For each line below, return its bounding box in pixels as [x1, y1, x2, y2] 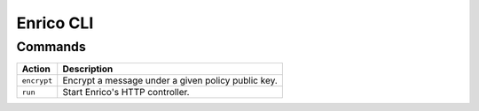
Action [21, 63, 51, 75]
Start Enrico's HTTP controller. [62, 86, 190, 99]
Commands [16, 39, 86, 55]
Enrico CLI [16, 13, 94, 33]
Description [62, 63, 114, 75]
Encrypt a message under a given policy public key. [62, 75, 279, 87]
